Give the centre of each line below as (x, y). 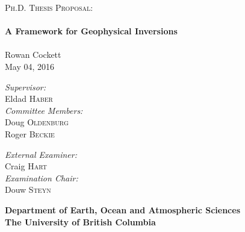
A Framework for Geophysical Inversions (91, 31)
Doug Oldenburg (37, 122)
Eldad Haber (29, 99)
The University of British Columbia (80, 221)
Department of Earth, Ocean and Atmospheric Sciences (123, 209)
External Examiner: (41, 154)
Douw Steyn (28, 190)
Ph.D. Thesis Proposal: (49, 7)
